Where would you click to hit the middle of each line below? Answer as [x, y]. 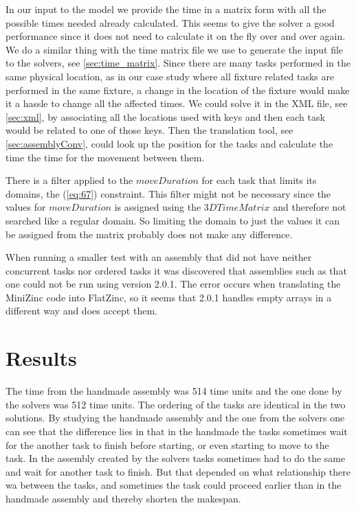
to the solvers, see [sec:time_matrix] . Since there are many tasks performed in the [178, 63]
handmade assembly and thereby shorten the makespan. [123, 498]
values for [26, 207]
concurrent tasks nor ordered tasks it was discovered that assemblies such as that [176, 270]
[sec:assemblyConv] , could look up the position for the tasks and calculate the [169, 143]
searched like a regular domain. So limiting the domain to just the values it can [173, 220]
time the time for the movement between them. [105, 157]
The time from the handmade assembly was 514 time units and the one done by [174, 391]
